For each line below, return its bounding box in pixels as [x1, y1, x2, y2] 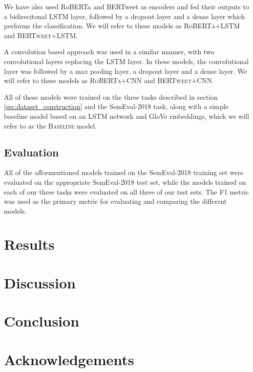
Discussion [4, 272, 76, 292]
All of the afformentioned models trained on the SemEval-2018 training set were [4, 167, 244, 177]
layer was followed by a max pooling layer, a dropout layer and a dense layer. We [4, 66, 247, 76]
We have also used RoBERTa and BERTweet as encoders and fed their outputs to [4, 1, 249, 11]
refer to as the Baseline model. [4, 120, 97, 131]
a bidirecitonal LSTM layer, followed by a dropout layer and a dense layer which [4, 11, 245, 21]
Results [4, 234, 55, 254]
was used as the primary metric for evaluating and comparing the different [4, 196, 227, 206]
